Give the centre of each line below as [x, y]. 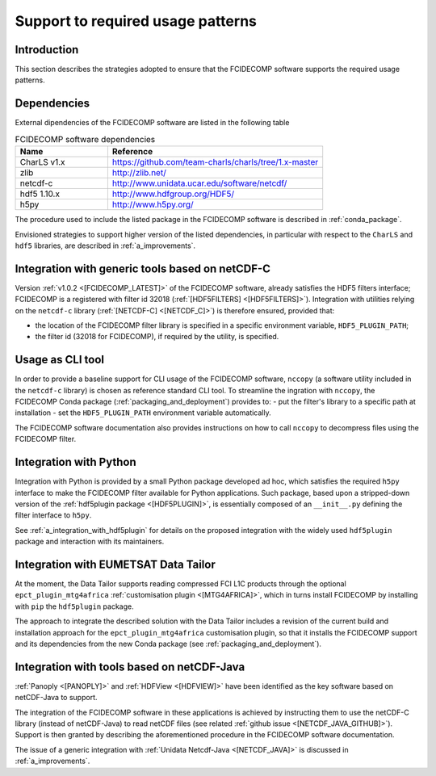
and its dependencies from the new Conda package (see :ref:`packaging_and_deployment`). [168, 644]
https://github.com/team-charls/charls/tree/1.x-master [215, 162]
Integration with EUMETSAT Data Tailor [115, 564]
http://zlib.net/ [139, 173]
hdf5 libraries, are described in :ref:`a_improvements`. [105, 245]
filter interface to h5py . [53, 515]
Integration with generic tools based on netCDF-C [143, 268]
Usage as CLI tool [60, 360]
